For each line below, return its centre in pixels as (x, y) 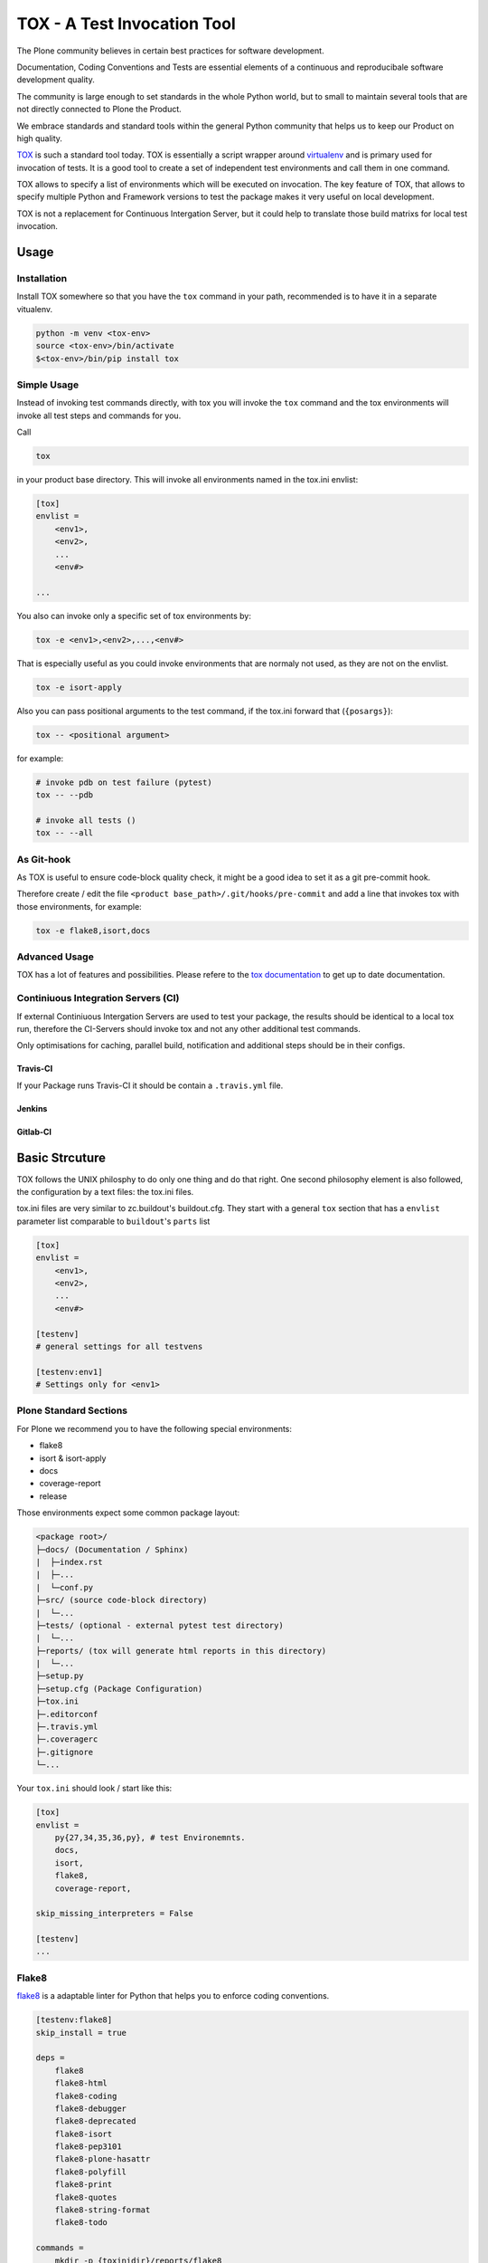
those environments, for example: (79, 906)
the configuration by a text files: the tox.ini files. (105, 1192)
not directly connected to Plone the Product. (99, 110)
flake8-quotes (86, 2197)
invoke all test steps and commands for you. (99, 415)
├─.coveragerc (67, 1739)
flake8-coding (86, 2096)
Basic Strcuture (61, 1157)
